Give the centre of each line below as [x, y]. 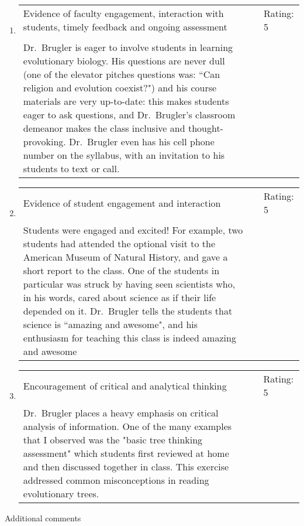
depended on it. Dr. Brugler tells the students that [128, 311]
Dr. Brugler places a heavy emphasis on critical [121, 413]
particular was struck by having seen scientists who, [129, 284]
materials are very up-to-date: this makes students [126, 101]
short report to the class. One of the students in [121, 270]
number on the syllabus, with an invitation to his [124, 155]
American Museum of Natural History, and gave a [125, 257]
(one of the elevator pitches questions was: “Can [122, 74]
